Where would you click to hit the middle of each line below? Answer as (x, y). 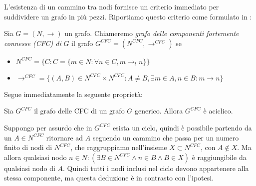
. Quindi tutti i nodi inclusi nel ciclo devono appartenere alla (156, 168)
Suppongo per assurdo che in (48, 127)
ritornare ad (65, 137)
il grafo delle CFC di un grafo (79, 111)
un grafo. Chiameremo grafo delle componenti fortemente (152, 33)
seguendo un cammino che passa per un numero (166, 137)
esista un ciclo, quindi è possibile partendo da (182, 127)
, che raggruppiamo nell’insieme (119, 147)
